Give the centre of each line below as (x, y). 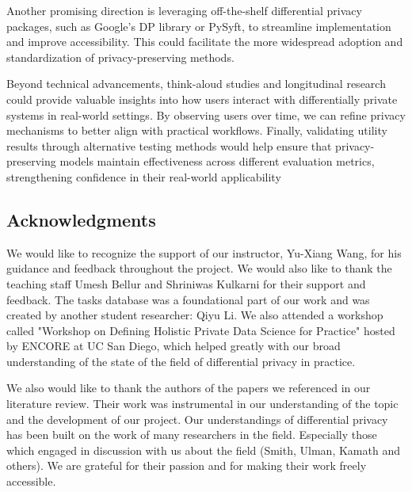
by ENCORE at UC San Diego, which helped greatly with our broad (174, 346)
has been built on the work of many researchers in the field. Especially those (192, 435)
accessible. (31, 481)
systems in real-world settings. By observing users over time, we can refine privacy (206, 114)
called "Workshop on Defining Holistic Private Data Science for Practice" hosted (201, 330)
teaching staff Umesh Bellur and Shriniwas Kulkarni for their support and (186, 283)
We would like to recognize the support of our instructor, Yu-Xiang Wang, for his (204, 252)
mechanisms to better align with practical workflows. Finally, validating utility (197, 130)
